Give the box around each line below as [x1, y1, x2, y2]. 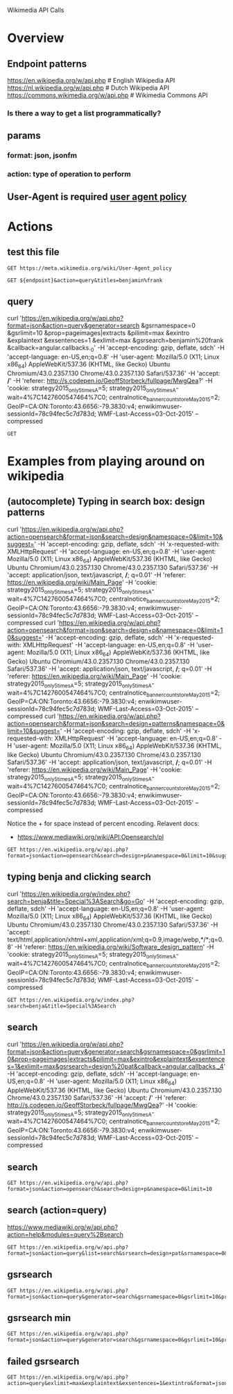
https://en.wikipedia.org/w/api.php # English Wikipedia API [7, 76, 175, 84]
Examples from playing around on [7, 453, 205, 469]
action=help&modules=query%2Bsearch [7, 1230, 123, 1238]
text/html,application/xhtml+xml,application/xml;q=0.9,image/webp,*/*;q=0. [7, 935, 224, 944]
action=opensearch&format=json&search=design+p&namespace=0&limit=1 [7, 626, 223, 634]
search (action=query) [7, 1204, 107, 1216]
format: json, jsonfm [7, 151, 78, 161]
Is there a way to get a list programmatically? [7, 108, 162, 117]
